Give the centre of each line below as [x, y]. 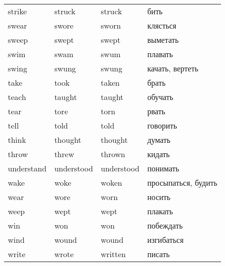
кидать [159, 154]
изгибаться [165, 240]
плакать [160, 211]
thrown [113, 154]
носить [159, 197]
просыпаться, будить [182, 183]
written [113, 254]
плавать [160, 54]
